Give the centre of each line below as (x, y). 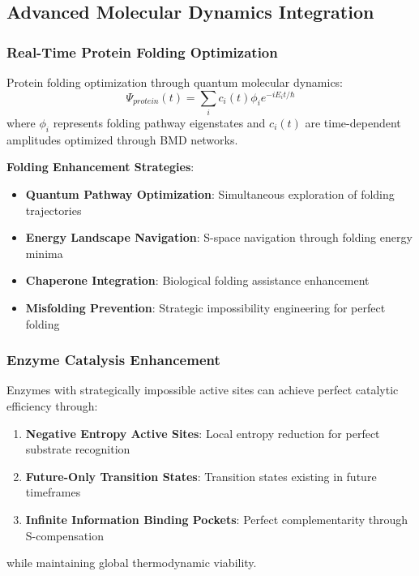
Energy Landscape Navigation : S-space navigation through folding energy (219, 237)
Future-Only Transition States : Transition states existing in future (201, 476)
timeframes (53, 492)
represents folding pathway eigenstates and (159, 123)
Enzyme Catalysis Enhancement (113, 360)
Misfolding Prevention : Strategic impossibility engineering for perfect (205, 307)
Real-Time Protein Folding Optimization (142, 52)
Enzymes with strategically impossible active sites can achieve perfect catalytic (203, 390)
